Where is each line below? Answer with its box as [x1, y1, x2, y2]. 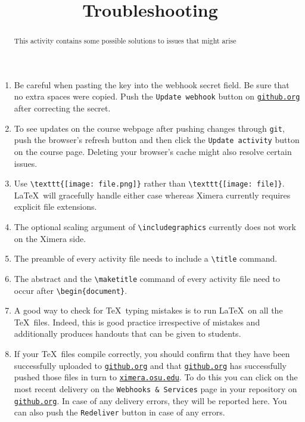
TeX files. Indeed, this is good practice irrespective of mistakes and [14, 315, 260, 328]
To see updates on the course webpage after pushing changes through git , [14, 122, 285, 134]
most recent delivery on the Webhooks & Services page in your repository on [14, 382, 297, 395]
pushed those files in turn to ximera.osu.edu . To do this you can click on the [14, 371, 298, 383]
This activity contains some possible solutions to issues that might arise [14, 36, 236, 46]
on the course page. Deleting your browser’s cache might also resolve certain [14, 145, 292, 157]
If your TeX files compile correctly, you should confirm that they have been [14, 347, 290, 360]
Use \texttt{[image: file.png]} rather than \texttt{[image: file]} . [14, 177, 285, 190]
